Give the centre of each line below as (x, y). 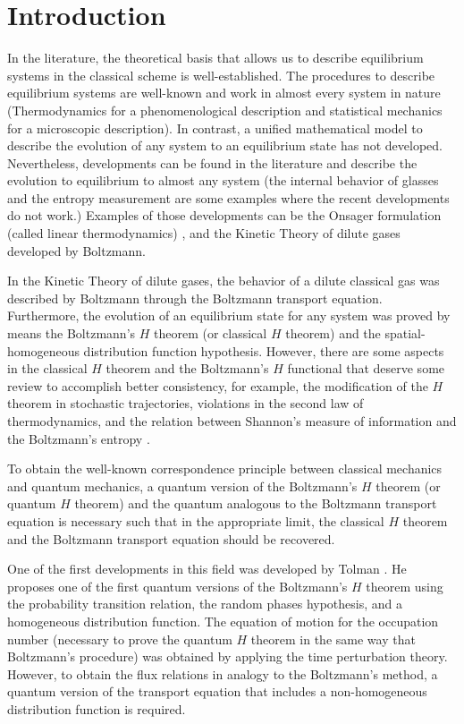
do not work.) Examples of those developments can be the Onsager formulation (224, 215)
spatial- (405, 333)
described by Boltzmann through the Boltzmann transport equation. (195, 298)
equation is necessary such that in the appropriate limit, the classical (196, 520)
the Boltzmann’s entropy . (79, 438)
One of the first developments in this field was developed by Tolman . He (207, 569)
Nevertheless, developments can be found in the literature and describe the (212, 162)
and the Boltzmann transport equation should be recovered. (171, 538)
